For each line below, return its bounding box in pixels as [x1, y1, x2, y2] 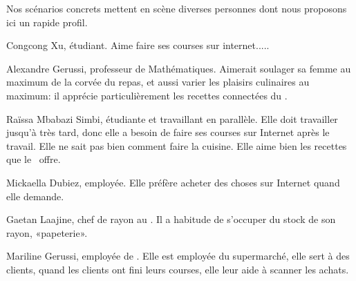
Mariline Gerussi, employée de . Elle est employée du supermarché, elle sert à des [6, 249, 350, 263]
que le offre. [6, 152, 61, 166]
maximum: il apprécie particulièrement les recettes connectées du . [6, 88, 288, 102]
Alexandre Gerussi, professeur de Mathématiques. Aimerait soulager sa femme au [6, 61, 351, 75]
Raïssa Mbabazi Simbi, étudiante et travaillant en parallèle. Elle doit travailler [6, 111, 338, 126]
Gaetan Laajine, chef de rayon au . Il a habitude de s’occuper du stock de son [6, 212, 336, 226]
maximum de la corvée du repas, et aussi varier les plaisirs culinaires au [6, 75, 310, 89]
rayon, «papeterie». [6, 225, 88, 240]
